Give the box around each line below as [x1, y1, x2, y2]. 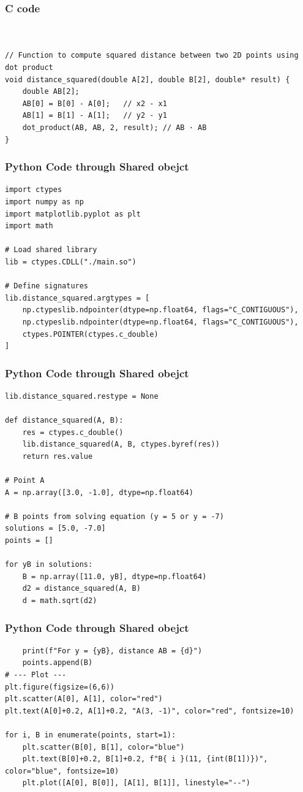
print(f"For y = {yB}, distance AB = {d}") [22, 646, 203, 655]
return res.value [22, 452, 93, 461]
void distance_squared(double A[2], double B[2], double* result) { [5, 75, 290, 84]
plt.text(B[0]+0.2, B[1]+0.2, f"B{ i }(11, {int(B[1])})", [22, 755, 268, 764]
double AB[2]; [22, 87, 80, 96]
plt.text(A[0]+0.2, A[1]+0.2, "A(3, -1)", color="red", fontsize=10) [5, 706, 294, 715]
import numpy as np [5, 197, 84, 206]
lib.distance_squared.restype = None [5, 391, 159, 401]
